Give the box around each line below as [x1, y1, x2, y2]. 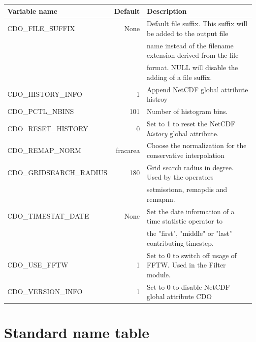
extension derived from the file [147, 50, 239, 60]
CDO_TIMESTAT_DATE [7, 211, 89, 221]
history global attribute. [147, 128, 219, 138]
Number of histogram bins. [147, 106, 228, 116]
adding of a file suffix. [147, 72, 212, 82]
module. [147, 269, 171, 279]
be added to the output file [147, 28, 228, 38]
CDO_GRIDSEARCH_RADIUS [7, 167, 107, 177]
